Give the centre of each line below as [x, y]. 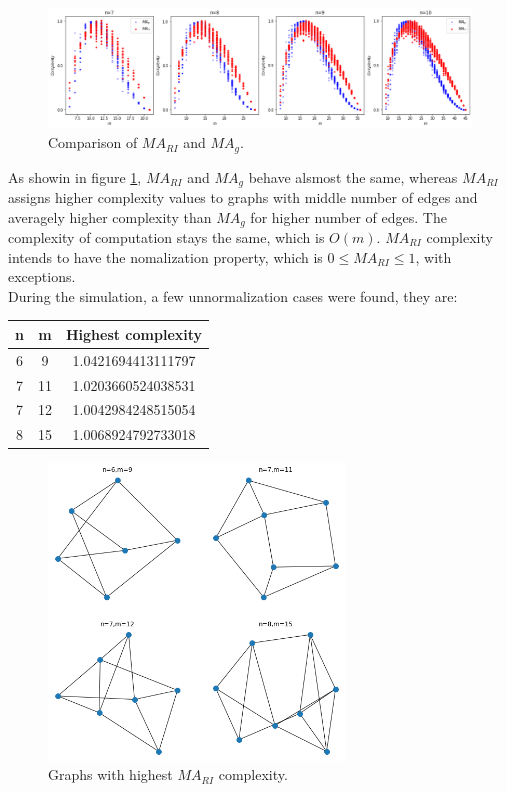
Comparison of [93, 142]
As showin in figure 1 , [75, 176]
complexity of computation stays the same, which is [166, 237]
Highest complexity [134, 333]
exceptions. [42, 276]
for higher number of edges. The [348, 216]
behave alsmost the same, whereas [353, 176]
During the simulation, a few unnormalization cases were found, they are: [233, 295]
